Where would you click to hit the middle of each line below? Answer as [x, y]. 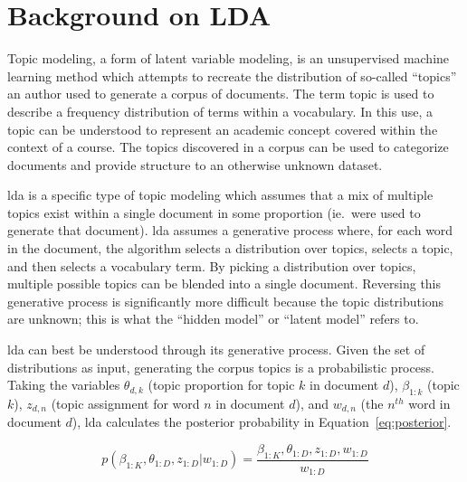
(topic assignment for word [125, 404]
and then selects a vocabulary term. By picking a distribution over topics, [212, 265]
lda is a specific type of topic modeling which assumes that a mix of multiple [220, 195]
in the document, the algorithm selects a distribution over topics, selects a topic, [230, 248]
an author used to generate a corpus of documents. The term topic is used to [221, 94]
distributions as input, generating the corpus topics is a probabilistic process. [221, 367]
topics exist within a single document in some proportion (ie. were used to [214, 212]
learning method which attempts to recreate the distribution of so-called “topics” [232, 76]
